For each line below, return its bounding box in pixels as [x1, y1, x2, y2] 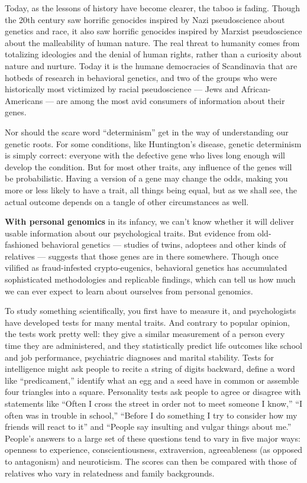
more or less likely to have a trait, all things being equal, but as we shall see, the [5, 183, 298, 196]
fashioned [5, 238, 39, 251]
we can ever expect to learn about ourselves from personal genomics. [5, 284, 253, 297]
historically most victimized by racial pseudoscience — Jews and [5, 83, 238, 95]
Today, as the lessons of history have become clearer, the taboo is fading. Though [5, 2, 300, 14]
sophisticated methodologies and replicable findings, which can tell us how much [5, 273, 296, 286]
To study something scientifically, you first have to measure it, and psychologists [5, 304, 296, 317]
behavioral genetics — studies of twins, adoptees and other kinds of [41, 238, 286, 251]
